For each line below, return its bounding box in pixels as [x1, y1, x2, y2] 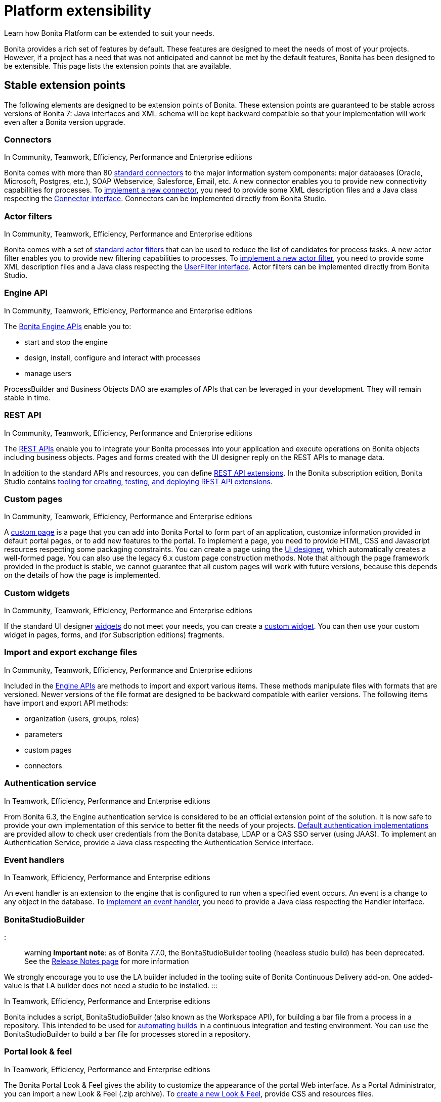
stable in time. [4, 393, 51, 402]
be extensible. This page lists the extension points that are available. [4, 61, 232, 70]
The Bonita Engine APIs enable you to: [4, 322, 131, 331]
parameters [24, 729, 63, 739]
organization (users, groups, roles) [24, 714, 139, 723]
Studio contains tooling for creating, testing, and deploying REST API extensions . [4, 477, 273, 486]
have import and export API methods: [4, 698, 128, 707]
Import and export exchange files [4, 647, 138, 658]
